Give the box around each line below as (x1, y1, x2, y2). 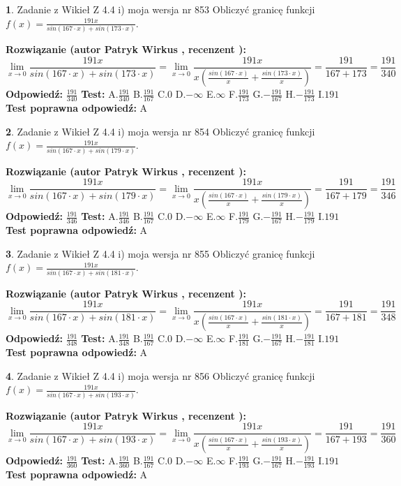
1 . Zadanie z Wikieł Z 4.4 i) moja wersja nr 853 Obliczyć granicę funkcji (6, 2, 315, 16)
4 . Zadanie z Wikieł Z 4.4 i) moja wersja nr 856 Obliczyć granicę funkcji (6, 368, 315, 383)
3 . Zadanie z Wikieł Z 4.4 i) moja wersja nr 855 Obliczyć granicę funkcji (6, 246, 315, 260)
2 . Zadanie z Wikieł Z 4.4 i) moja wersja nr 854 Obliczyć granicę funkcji (6, 124, 315, 138)
